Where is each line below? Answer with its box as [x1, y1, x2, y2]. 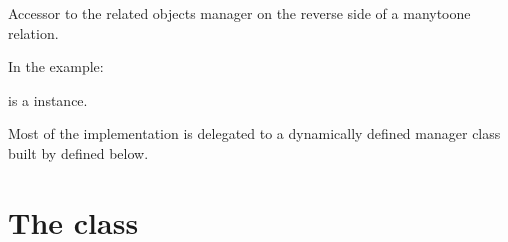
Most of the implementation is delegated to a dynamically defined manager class [8, 123, 501, 144]
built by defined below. [8, 142, 149, 163]
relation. [8, 22, 59, 43]
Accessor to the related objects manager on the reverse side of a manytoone [8, 3, 471, 23]
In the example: [8, 56, 104, 77]
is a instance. [8, 89, 88, 110]
